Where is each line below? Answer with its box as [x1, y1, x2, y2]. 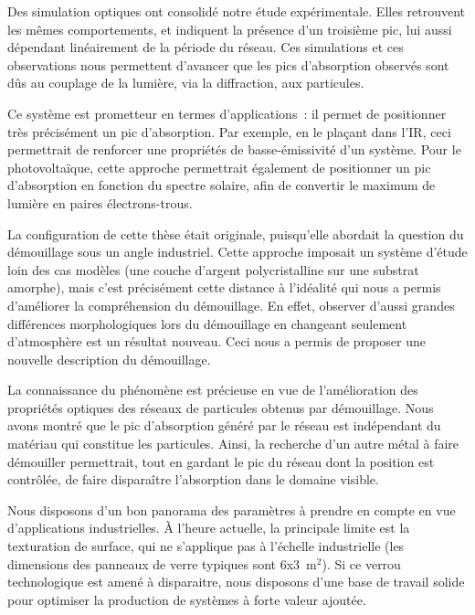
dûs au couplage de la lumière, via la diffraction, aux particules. [7, 73, 364, 92]
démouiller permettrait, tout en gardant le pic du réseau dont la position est [7, 451, 435, 471]
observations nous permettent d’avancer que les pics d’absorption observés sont [7, 55, 449, 74]
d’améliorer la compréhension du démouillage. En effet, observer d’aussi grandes [7, 295, 455, 314]
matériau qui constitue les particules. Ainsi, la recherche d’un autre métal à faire [7, 434, 459, 453]
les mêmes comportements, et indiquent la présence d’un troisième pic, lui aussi [7, 19, 452, 38]
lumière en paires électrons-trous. [7, 193, 193, 212]
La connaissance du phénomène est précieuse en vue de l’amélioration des [7, 380, 418, 399]
